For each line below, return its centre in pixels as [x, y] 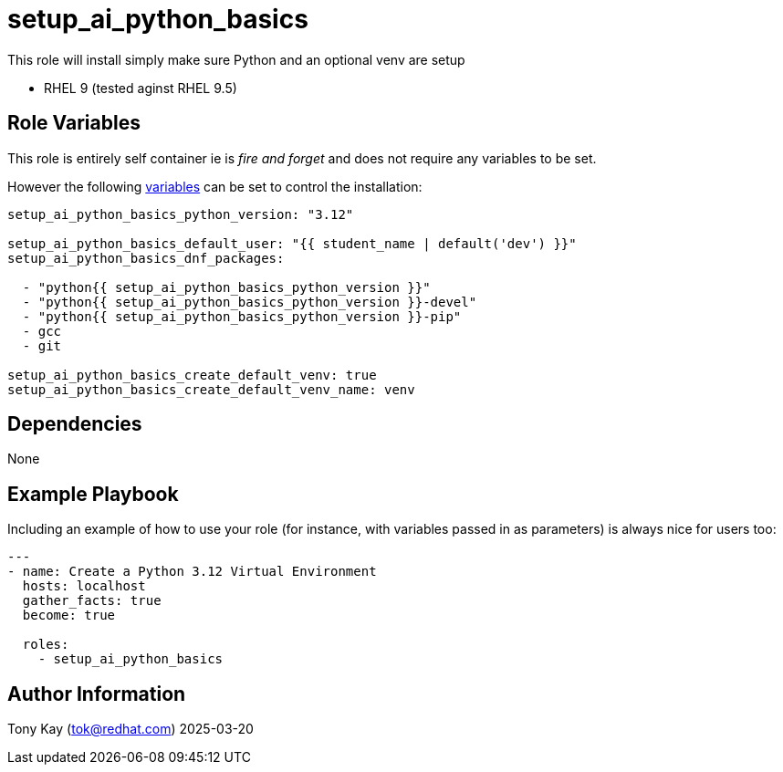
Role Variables [74, 123]
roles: [46, 645]
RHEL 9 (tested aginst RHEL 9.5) [141, 88]
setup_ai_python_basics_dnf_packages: [146, 258]
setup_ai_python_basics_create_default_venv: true [192, 375]
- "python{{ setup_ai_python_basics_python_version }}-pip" [242, 316]
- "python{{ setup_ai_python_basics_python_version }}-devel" [250, 302]
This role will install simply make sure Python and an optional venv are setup [236, 59]
